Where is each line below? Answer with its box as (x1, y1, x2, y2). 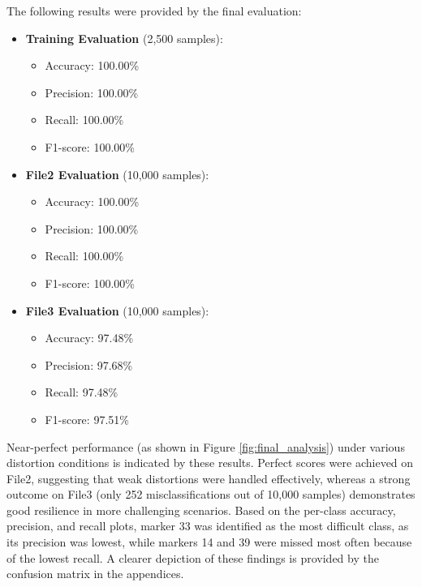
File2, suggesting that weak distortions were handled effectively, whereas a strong (6, 469, 411, 486)
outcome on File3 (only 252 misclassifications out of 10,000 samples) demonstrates (6, 486, 416, 503)
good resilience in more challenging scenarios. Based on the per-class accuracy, (6, 501, 396, 518)
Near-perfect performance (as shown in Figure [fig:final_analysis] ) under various (6, 438, 405, 455)
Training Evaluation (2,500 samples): (25, 29, 223, 46)
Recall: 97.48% (45, 383, 118, 401)
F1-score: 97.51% (45, 410, 129, 427)
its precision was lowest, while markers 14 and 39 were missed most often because (6, 533, 412, 551)
